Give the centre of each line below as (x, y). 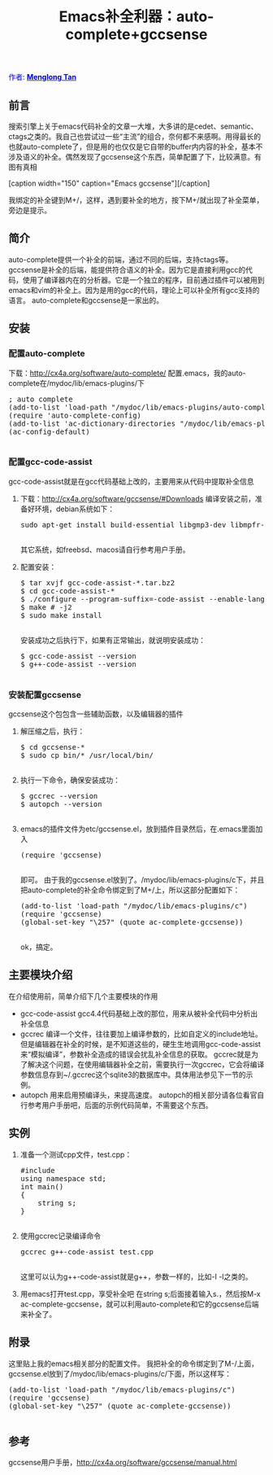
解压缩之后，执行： (52, 731)
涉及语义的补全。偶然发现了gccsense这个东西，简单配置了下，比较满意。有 (135, 157)
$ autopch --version (61, 804)
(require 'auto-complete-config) (75, 415)
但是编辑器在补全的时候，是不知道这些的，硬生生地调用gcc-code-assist (141, 1044)
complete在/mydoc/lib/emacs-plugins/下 (76, 383)
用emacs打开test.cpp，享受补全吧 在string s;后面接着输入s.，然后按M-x (141, 1293)
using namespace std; (63, 1178)
